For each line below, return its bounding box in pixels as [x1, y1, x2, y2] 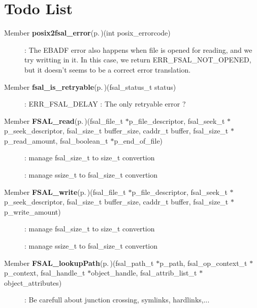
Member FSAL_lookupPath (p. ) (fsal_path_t [4, 257, 154, 268]
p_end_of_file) [114, 135, 163, 146]
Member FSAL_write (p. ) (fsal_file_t [4, 186, 126, 197]
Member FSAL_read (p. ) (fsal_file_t [4, 115, 123, 126]
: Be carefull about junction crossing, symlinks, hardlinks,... [24, 294, 210, 305]
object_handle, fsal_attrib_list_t [91, 267, 197, 278]
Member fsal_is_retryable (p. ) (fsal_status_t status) [4, 81, 176, 92]
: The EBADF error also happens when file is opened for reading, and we [24, 44, 252, 55]
